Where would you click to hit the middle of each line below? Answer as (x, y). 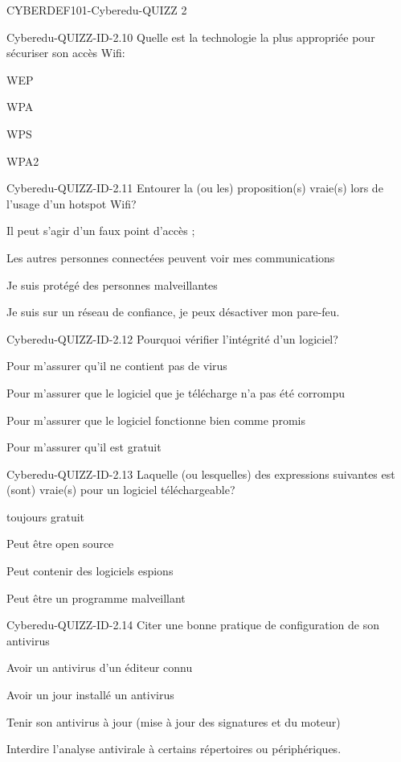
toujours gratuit (46, 516)
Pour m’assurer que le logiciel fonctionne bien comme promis (156, 420)
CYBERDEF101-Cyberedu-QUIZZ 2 (97, 10)
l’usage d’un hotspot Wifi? (72, 203)
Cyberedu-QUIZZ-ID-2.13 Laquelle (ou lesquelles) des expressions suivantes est (201, 474)
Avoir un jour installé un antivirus (90, 695)
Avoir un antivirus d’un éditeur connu (100, 667)
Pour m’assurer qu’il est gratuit (84, 447)
